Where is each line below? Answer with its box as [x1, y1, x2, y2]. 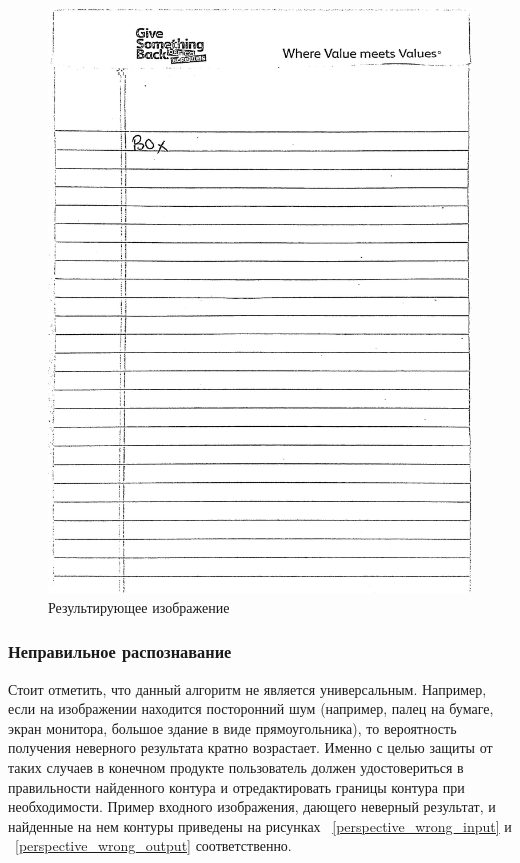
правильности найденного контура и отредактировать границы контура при [8, 776, 465, 797]
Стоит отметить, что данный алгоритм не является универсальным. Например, [8, 678, 487, 699]
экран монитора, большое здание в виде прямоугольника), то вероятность [8, 717, 457, 738]
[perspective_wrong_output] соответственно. [15, 835, 292, 856]
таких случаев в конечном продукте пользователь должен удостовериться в [8, 756, 464, 777]
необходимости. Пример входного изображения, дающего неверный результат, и [8, 796, 496, 817]
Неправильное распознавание [8, 639, 232, 664]
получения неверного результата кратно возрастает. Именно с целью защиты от [8, 737, 493, 758]
